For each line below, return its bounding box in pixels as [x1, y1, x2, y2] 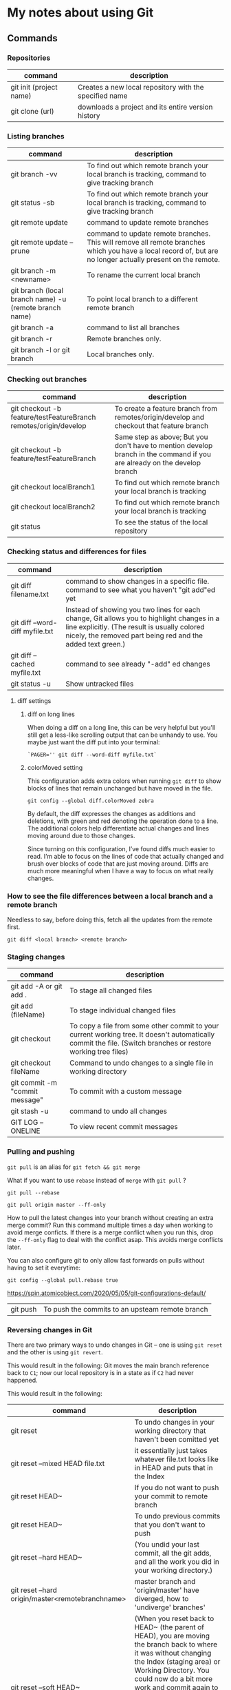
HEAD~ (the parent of [134, 1622, 205, 1631]
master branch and [134, 1576, 196, 1586]
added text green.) [65, 639, 126, 649]
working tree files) [69, 1047, 129, 1057]
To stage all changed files [69, 986, 153, 995]
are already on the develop [114, 458, 201, 468]
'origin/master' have [134, 1585, 199, 1595]
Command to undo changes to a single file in [69, 1058, 214, 1068]
